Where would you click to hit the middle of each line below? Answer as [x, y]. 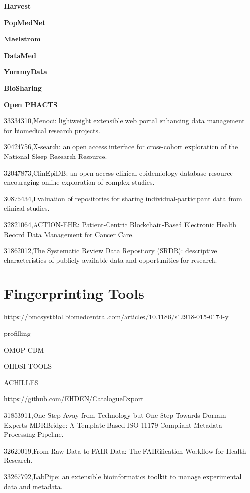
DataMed [20, 55]
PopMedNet [25, 22]
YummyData [26, 71]
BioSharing [23, 88]
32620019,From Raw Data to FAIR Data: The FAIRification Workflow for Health [125, 450]
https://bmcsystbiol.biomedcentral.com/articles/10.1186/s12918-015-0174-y [116, 317]
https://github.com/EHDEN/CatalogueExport [74, 399]
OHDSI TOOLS [28, 366]
